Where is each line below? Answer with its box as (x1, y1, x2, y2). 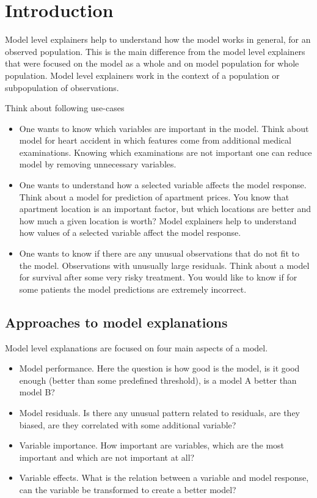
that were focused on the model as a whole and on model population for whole (5, 57, 299, 70)
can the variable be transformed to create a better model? (19, 483, 236, 496)
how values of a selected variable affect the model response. (19, 226, 241, 239)
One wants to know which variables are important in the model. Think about (19, 122, 309, 134)
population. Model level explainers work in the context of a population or (5, 68, 280, 81)
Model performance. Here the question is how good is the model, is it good (19, 362, 300, 375)
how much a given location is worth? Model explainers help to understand (19, 214, 297, 227)
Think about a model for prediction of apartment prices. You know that (19, 190, 290, 203)
